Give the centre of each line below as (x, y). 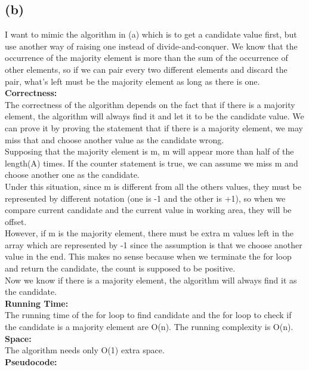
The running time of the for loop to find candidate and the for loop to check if (148, 315)
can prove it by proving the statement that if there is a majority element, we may (154, 127)
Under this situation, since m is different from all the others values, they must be (153, 186)
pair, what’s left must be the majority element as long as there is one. (132, 81)
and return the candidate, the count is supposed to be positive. (120, 268)
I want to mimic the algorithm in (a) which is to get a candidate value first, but (151, 34)
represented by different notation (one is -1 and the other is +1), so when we (145, 198)
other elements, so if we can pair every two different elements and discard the (146, 69)
